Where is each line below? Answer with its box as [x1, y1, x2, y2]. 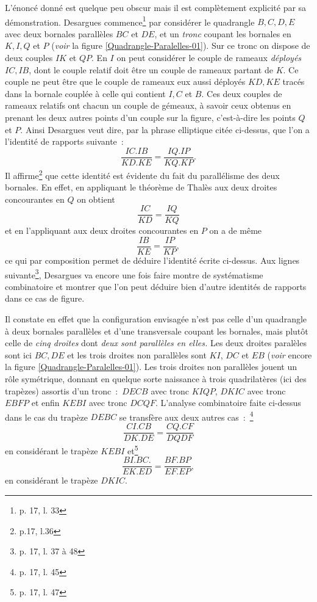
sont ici [5, 348, 32, 361]
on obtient [77, 192, 115, 205]
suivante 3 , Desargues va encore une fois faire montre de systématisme [5, 266, 263, 281]
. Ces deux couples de [201, 87, 282, 100]
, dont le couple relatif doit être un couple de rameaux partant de [29, 63, 273, 76]
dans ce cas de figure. [5, 292, 85, 305]
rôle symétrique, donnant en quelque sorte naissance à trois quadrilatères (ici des [5, 372, 307, 385]
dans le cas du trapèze [5, 410, 88, 423]
